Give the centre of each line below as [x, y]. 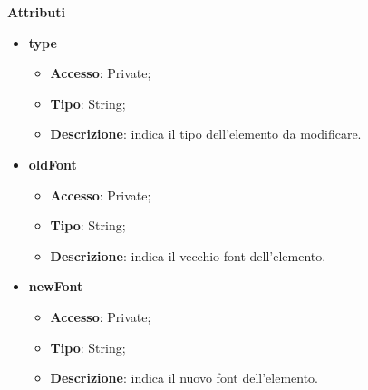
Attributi [36, 12]
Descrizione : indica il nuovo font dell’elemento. [184, 378]
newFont [56, 286]
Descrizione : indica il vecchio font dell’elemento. [188, 255]
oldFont [53, 164]
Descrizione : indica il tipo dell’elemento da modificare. [206, 134]
